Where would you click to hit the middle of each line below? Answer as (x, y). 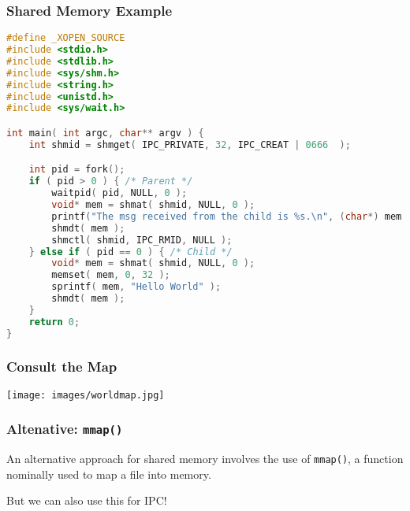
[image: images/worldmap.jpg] (86, 395)
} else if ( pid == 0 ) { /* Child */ (130, 252)
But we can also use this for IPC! (87, 500)
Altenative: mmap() (65, 429)
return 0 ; (54, 322)
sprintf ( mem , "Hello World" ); (136, 287)
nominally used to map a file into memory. (109, 474)
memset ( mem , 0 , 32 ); (111, 275)
